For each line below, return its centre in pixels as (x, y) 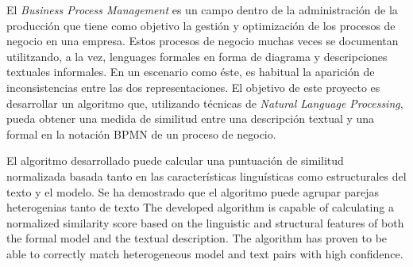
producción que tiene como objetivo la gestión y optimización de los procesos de (201, 25)
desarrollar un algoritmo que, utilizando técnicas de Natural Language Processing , (205, 103)
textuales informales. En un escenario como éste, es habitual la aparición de (191, 72)
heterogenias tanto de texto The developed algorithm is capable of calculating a (200, 207)
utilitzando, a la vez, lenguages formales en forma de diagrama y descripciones (197, 56)
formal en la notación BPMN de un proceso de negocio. (141, 133)
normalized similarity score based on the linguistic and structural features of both (205, 222)
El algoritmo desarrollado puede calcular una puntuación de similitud (175, 160)
